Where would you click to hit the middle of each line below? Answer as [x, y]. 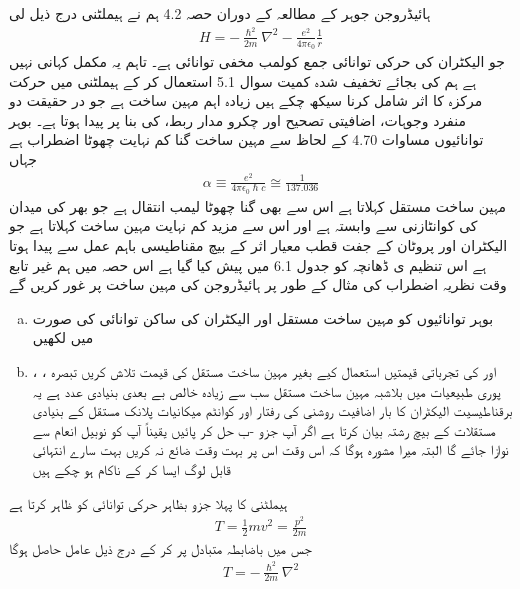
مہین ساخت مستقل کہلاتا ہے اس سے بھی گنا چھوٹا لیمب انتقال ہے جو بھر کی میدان [257, 205]
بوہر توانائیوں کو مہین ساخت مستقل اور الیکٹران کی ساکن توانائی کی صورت [263, 317]
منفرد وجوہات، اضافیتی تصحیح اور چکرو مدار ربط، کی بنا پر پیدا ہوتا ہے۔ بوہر [237, 119]
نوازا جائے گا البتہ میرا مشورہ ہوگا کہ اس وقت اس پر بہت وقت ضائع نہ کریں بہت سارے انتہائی [270, 449]
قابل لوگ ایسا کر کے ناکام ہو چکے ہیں [131, 468]
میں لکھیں [63, 337]
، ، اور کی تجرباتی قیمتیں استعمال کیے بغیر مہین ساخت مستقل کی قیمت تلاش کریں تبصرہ [264, 370]
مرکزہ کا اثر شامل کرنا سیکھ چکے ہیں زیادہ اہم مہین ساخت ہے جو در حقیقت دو [246, 100]
